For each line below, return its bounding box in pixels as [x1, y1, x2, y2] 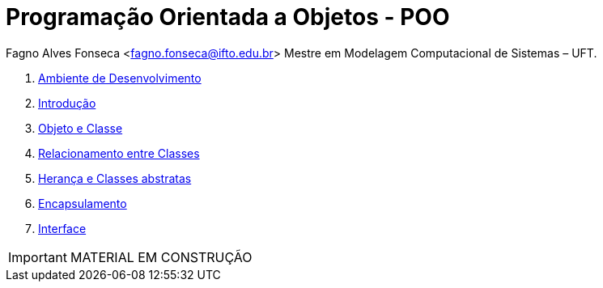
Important [8, 248, 67, 265]
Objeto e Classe [38, 121, 123, 135]
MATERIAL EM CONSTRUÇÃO [70, 248, 253, 265]
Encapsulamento [38, 196, 127, 210]
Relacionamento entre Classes [38, 146, 200, 160]
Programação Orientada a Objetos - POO [6, 3, 450, 31]
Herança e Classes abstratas [38, 171, 192, 185]
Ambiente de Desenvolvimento [38, 70, 202, 85]
